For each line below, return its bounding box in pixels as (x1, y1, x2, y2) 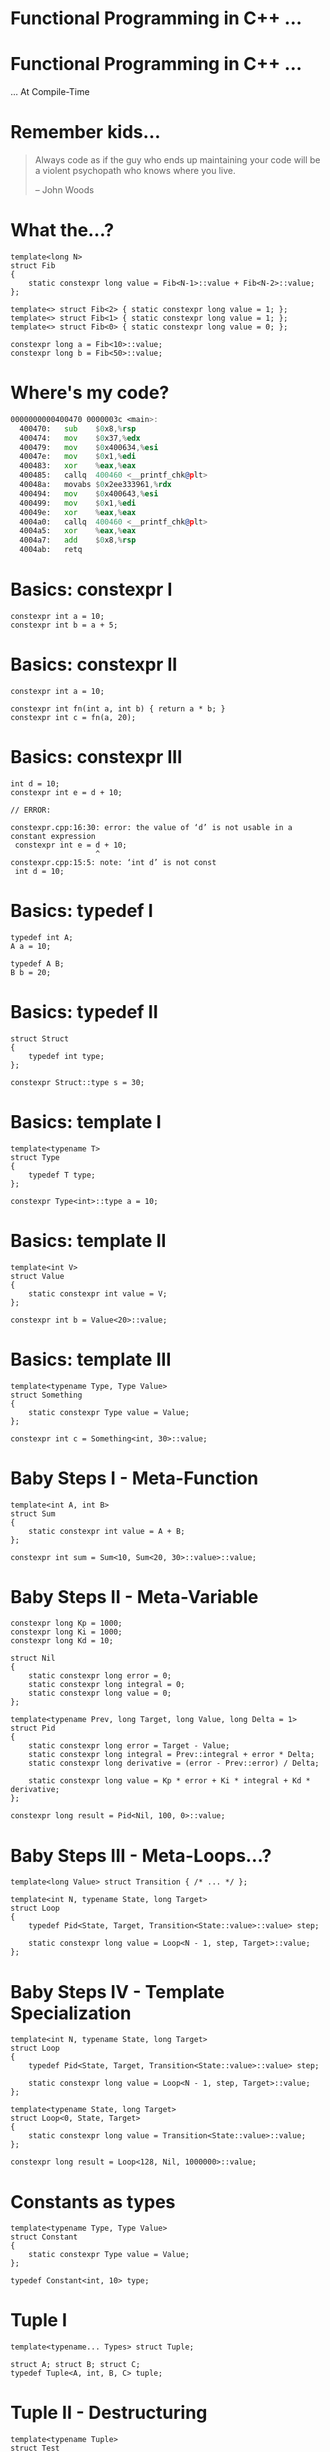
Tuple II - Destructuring (10, 2402, 208, 2424)
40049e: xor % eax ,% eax (19, 507, 137, 517)
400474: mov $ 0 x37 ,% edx (19, 433, 141, 443)
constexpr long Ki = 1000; (10, 1627, 123, 1637)
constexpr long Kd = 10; (10, 1636, 114, 1646)
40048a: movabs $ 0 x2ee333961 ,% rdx (19, 480, 172, 490)
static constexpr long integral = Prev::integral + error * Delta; (28, 1750, 315, 1760)
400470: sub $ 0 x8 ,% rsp (19, 423, 137, 434)
